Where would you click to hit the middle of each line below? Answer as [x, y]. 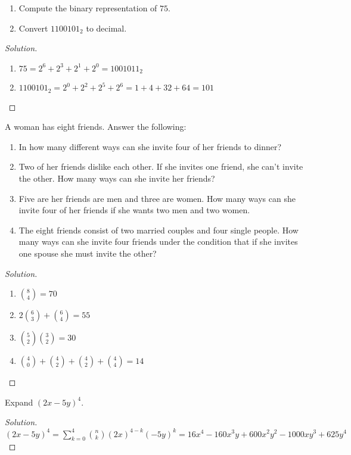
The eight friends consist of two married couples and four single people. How [159, 230]
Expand [19, 402]
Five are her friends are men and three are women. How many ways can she [157, 198]
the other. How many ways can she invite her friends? [117, 178]
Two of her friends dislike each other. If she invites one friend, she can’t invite [161, 166]
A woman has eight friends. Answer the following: [96, 127]
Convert [33, 28]
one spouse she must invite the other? [88, 253]
